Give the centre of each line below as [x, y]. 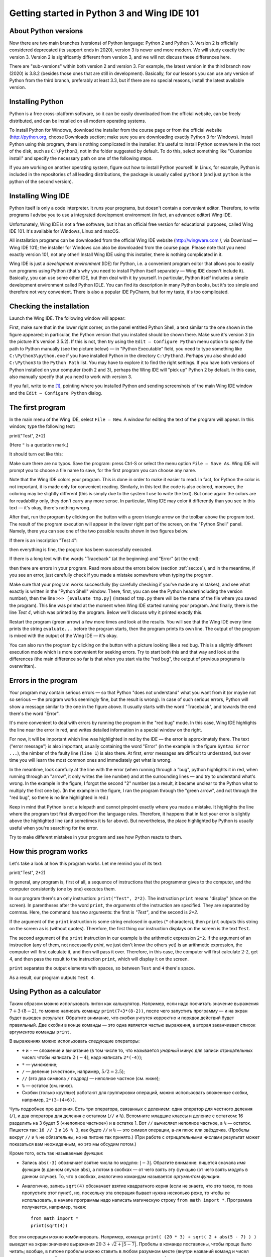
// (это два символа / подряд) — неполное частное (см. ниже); [91, 1079]
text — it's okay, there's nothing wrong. [50, 508]
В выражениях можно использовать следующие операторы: [75, 1041]
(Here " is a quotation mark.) [39, 444]
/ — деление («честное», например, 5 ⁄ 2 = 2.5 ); [74, 1071]
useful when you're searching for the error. [54, 828]
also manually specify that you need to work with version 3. [71, 377]
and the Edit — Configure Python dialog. [56, 393]
